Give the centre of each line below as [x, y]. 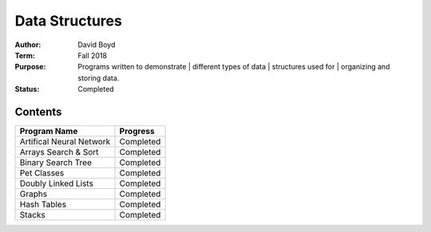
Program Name [49, 132]
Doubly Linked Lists [56, 183]
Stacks [32, 215]
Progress [137, 132]
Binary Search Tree [55, 163]
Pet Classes [42, 173]
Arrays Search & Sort [59, 152]
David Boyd [97, 45]
